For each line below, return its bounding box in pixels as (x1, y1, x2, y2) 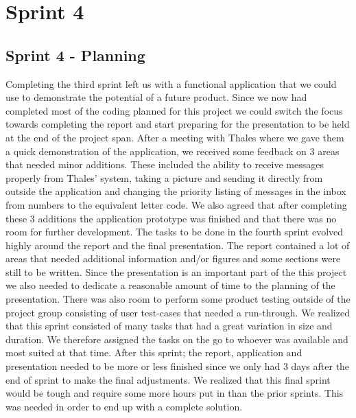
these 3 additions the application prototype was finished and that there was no (5, 211, 337, 225)
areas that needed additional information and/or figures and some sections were (5, 251, 341, 266)
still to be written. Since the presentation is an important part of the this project (5, 264, 347, 279)
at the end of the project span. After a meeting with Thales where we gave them (5, 130, 344, 144)
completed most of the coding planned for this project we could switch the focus (5, 103, 343, 117)
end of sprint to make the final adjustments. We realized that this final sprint (5, 372, 331, 386)
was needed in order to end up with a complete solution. (5, 399, 243, 413)
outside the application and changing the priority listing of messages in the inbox (5, 184, 346, 198)
